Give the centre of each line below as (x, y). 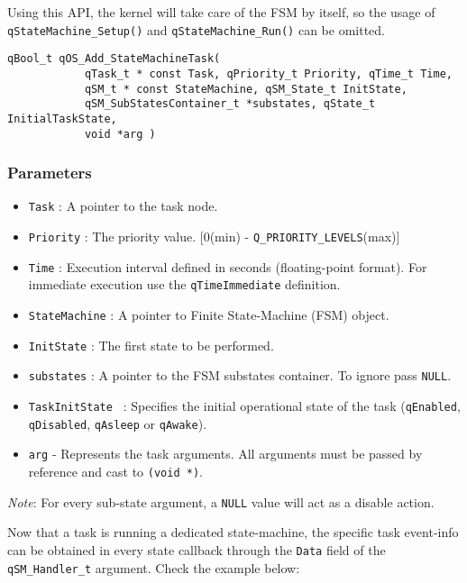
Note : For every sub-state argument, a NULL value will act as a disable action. (221, 501)
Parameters (50, 173)
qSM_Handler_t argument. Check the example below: (154, 567)
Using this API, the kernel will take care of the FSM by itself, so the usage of (221, 12)
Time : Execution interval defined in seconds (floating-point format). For (228, 266)
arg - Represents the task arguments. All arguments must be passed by (225, 454)
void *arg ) (120, 134)
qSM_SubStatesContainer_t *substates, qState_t (230, 104)
